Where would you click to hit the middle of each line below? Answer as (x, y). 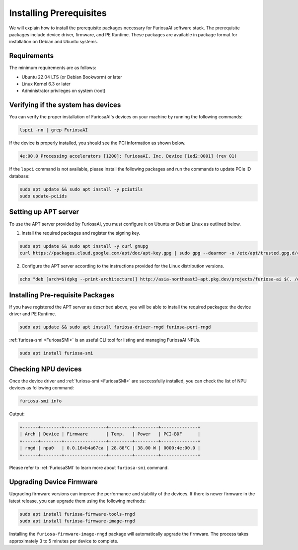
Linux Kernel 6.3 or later (46, 84)
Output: (17, 414)
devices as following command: (41, 387)
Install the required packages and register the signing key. (81, 233)
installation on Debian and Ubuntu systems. (54, 42)
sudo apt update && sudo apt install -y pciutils (81, 189)
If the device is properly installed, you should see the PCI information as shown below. (97, 143)
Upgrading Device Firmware (53, 482)
